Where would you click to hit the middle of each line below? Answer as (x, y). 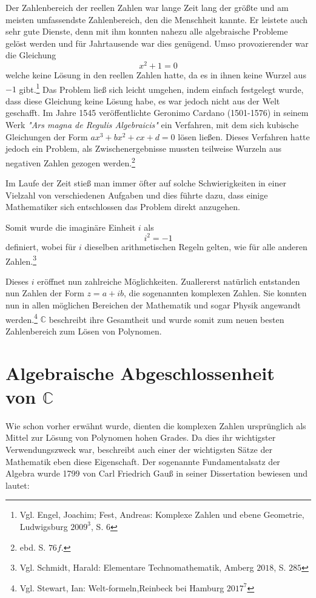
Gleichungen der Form (47, 136)
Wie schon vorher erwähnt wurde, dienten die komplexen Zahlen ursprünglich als (156, 425)
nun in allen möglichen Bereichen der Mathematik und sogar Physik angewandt (153, 305)
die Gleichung (31, 55)
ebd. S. (33, 547)
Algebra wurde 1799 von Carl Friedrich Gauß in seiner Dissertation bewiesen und (157, 473)
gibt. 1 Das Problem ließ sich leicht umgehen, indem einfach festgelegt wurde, (161, 88)
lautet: (18, 485)
